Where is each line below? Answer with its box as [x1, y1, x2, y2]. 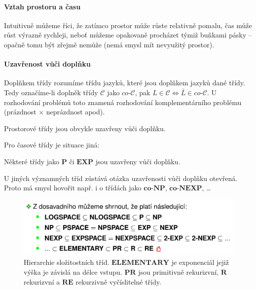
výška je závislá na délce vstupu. [24, 266, 122, 277]
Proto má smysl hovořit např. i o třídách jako [4, 182, 142, 193]
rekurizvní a [24, 276, 60, 287]
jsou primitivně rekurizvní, [138, 266, 219, 277]
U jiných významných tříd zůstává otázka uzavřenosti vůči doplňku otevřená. [4, 173, 238, 183]
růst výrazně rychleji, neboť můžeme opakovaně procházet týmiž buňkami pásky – [4, 30, 252, 40]
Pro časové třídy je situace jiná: [4, 140, 100, 150]
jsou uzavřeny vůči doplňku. [95, 156, 181, 166]
